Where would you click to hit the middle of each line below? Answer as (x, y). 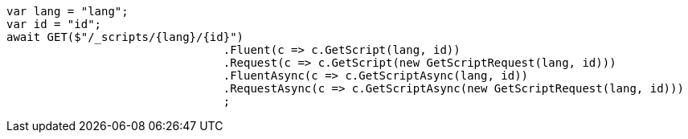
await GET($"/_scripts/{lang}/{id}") (125, 37)
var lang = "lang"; (68, 11)
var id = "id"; (54, 24)
